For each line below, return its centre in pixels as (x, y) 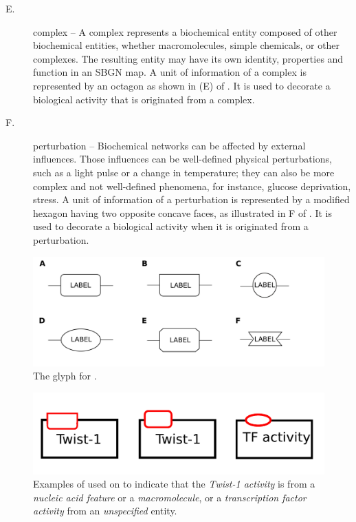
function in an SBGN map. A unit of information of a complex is (170, 72)
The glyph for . (65, 376)
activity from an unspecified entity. (105, 511)
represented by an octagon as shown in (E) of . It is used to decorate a (182, 85)
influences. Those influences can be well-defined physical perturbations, (182, 159)
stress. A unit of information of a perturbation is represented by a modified (191, 199)
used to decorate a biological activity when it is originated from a (171, 226)
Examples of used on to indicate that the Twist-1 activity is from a (174, 484)
